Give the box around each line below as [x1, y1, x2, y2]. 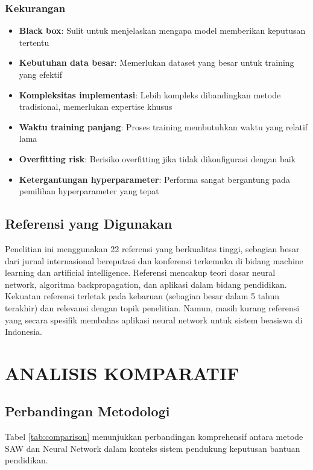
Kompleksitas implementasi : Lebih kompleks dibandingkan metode [19, 88, 281, 101]
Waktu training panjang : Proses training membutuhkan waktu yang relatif [19, 120, 308, 133]
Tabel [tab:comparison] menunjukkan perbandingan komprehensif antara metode [5, 430, 303, 443]
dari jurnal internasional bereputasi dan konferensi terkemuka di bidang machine [5, 254, 303, 267]
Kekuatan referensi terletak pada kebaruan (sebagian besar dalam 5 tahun [5, 290, 280, 302]
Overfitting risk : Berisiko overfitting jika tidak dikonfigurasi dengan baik [19, 152, 296, 165]
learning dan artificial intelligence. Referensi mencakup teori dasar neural [5, 266, 276, 279]
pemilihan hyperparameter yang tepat [19, 185, 159, 197]
